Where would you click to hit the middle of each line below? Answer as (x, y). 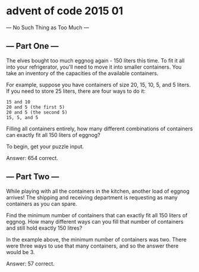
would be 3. (20, 252)
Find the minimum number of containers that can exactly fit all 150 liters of (97, 215)
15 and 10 (18, 102)
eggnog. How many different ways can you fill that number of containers (95, 221)
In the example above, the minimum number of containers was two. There (97, 239)
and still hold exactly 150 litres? (44, 228)
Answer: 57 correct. (30, 264)
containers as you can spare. (42, 204)
